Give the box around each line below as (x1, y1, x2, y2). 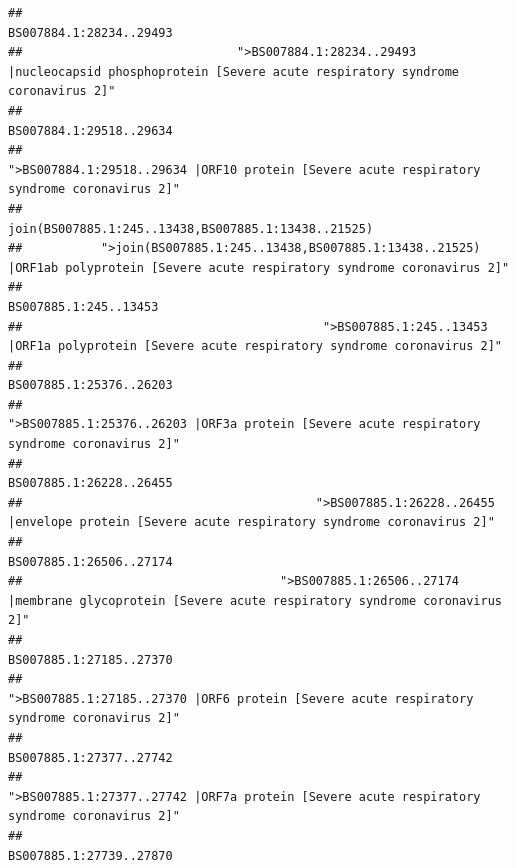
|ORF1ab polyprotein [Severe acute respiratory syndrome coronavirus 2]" (8, 260, 510, 275)
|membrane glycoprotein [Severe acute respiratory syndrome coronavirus (8, 593, 502, 608)
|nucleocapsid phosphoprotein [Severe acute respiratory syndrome (8, 64, 460, 79)
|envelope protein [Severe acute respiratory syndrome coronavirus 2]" (8, 515, 495, 530)
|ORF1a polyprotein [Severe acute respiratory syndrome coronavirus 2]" (8, 339, 502, 354)
